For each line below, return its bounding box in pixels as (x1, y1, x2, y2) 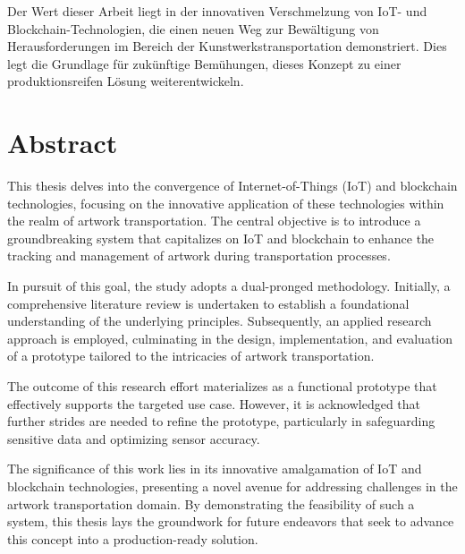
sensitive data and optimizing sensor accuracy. (7, 429, 260, 447)
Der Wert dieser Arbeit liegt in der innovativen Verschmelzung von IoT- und (7, 2, 427, 20)
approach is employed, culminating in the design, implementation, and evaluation (7, 328, 453, 347)
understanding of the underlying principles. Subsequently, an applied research (7, 311, 432, 330)
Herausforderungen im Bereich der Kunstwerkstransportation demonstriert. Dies (7, 37, 447, 55)
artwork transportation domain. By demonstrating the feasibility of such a (7, 494, 415, 513)
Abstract (7, 124, 118, 161)
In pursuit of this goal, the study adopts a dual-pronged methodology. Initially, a (7, 277, 451, 295)
